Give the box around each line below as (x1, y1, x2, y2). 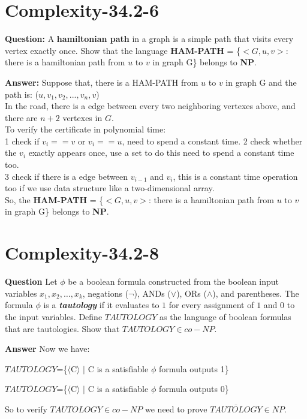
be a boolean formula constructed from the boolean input (68, 275, 279, 288)
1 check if (5, 134, 40, 147)
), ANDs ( (134, 287, 171, 299)
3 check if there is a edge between (5, 170, 128, 182)
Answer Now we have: (5, 342, 90, 355)
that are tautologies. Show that (5, 322, 120, 334)
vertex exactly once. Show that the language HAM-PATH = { (5, 44, 241, 56)
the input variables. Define (5, 310, 103, 322)
